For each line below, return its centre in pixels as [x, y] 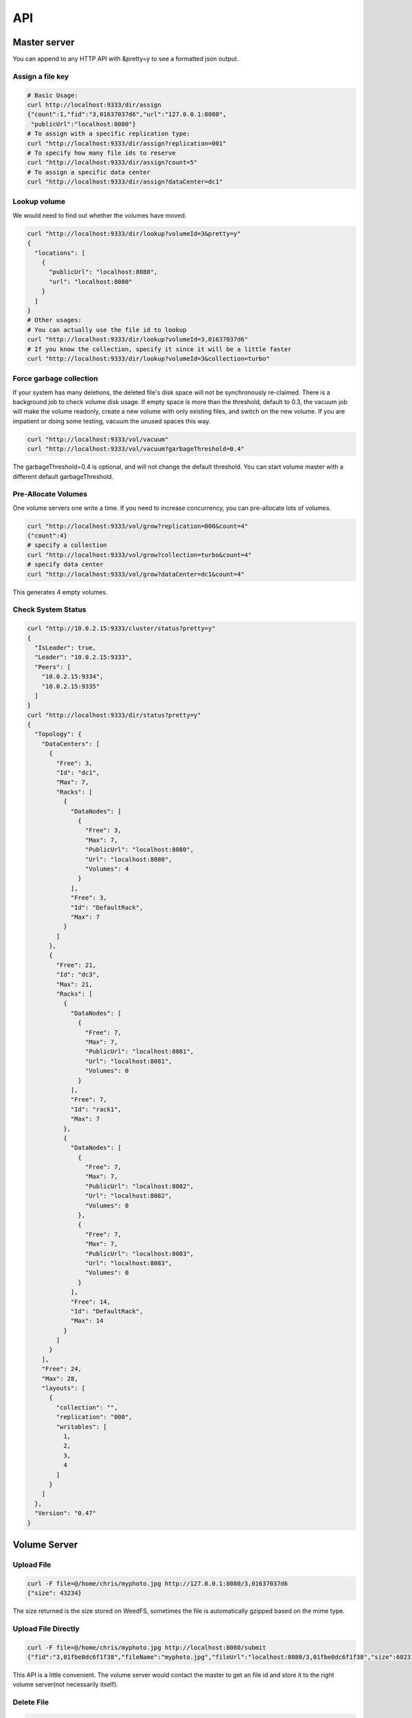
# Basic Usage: [53, 95]
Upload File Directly [46, 1629]
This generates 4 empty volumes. [60, 592]
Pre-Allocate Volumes [50, 494]
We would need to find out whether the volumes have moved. [100, 215]
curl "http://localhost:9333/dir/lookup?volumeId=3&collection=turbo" [149, 358]
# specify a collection [67, 545]
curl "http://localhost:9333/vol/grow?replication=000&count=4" [138, 526]
